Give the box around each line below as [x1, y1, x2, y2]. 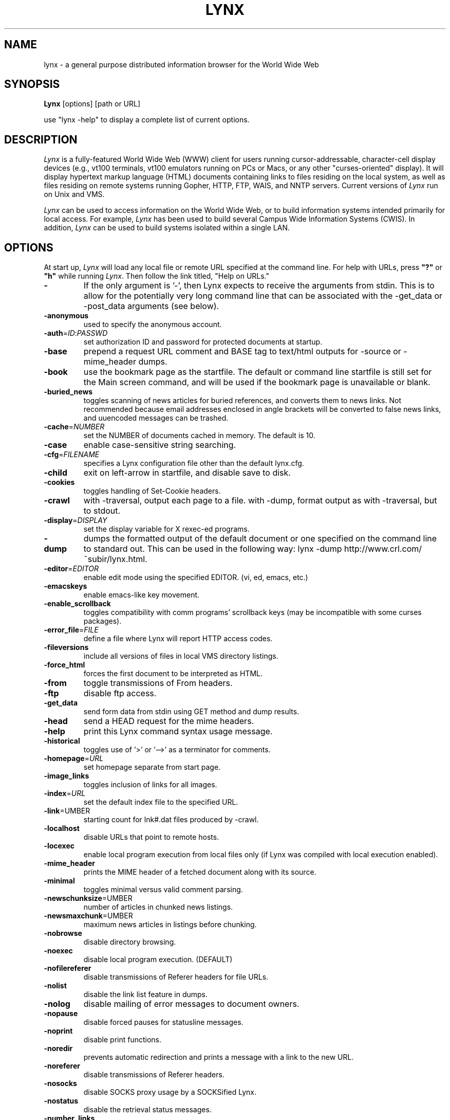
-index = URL [44, 789, 86, 798]
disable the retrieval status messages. [83, 1105, 212, 1114]
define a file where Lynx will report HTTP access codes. [83, 634, 273, 643]
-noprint [44, 1026, 73, 1036]
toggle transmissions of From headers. [83, 678, 233, 689]
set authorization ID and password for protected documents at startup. [83, 337, 323, 347]
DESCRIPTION [4, 133, 78, 146]
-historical [44, 736, 80, 746]
